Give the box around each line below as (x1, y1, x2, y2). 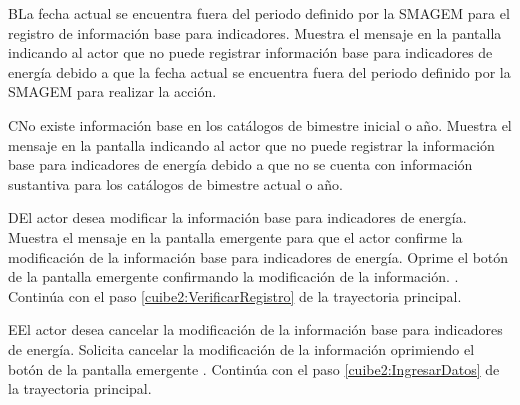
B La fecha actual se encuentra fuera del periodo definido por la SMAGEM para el (8, 3, 510, 23)
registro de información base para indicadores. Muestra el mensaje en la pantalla (8, 22, 502, 43)
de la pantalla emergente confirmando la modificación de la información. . (8, 266, 459, 287)
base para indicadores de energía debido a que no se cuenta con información (8, 154, 473, 175)
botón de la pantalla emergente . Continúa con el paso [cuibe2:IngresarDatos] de (8, 358, 500, 379)
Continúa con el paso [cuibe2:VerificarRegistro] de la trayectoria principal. (8, 285, 462, 306)
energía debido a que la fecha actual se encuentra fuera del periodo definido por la (8, 61, 511, 82)
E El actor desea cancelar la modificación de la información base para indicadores (8, 319, 503, 340)
